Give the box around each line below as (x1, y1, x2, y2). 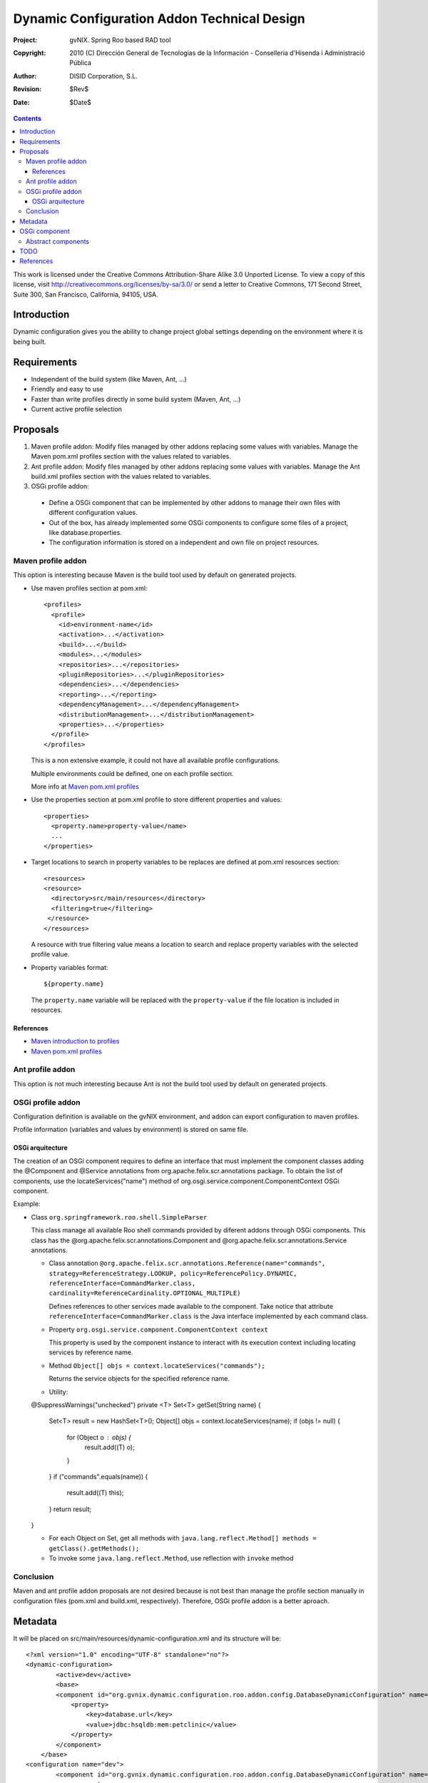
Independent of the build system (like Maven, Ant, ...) (31, 374, 187, 383)
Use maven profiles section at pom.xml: (31, 583, 148, 592)
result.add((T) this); (66, 1488, 124, 1497)
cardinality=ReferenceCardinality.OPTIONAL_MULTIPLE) (49, 1289, 241, 1297)
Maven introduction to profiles (31, 1037, 120, 1046)
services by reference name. (49, 1348, 133, 1357)
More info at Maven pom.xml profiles (31, 782, 139, 791)
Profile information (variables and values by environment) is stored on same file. (13, 1125, 249, 1134)
